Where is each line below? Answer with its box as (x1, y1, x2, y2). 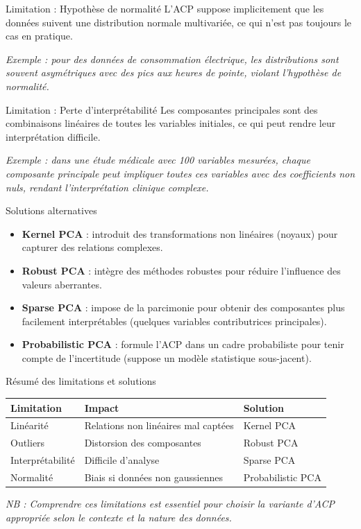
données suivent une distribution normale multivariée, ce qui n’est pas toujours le (6, 15, 352, 29)
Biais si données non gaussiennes (84, 469, 224, 484)
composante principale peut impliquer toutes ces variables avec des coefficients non (6, 166, 355, 180)
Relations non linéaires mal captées (84, 418, 234, 433)
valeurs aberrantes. (22, 277, 102, 291)
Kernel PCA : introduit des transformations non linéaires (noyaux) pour (22, 226, 338, 241)
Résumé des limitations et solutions (6, 374, 156, 388)
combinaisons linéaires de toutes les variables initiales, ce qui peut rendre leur (6, 116, 336, 130)
